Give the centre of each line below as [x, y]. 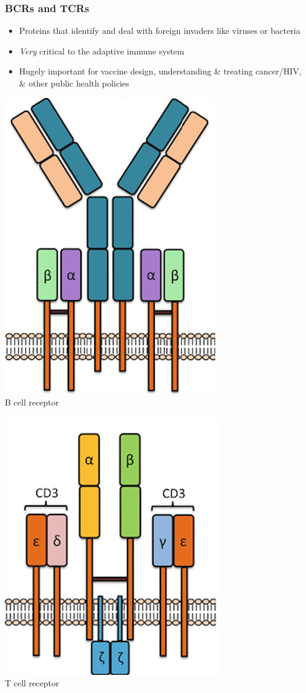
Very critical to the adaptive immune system [102, 51]
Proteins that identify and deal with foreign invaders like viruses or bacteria [160, 31]
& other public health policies [74, 83]
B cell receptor [32, 402]
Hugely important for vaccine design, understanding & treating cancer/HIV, [160, 71]
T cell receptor [32, 683]
